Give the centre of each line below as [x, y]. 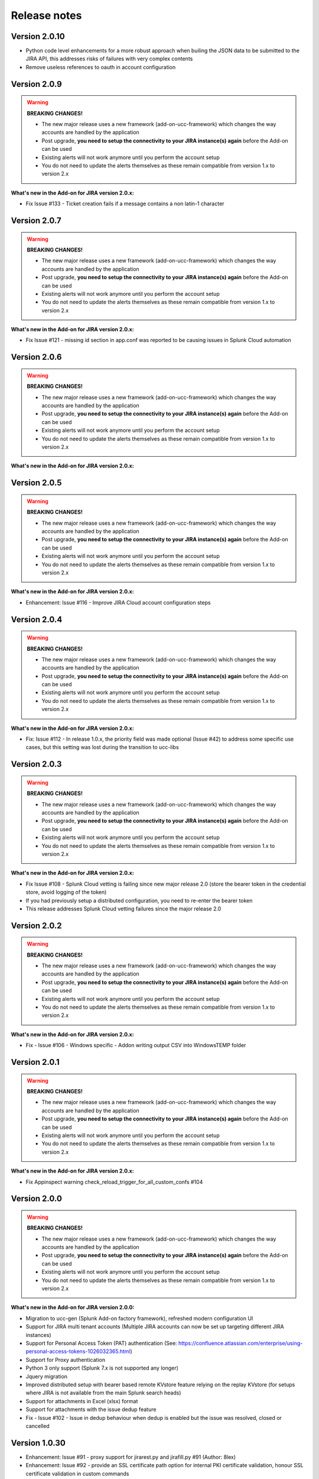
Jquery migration [47, 1376]
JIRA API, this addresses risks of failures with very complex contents [109, 59]
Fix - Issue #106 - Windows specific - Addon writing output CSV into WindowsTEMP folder [136, 1045]
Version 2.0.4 [37, 619]
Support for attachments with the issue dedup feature [91, 1409]
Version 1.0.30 [38, 1443]
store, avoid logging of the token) [66, 892]
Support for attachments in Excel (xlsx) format [82, 1401]
